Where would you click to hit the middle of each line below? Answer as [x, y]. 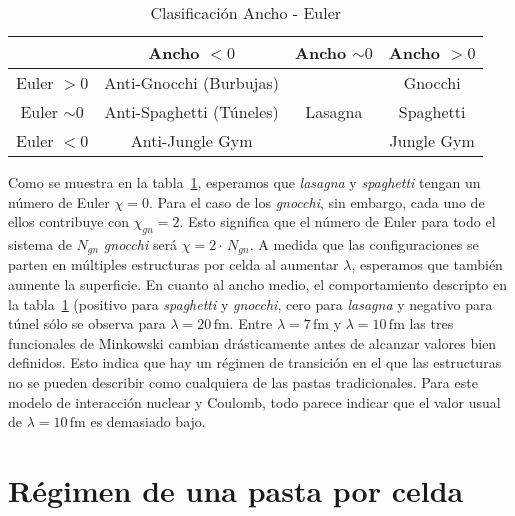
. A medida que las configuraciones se [364, 243]
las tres [431, 323]
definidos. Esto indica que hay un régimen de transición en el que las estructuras [255, 362]
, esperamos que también [427, 264]
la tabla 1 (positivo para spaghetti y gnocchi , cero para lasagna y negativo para [250, 303]
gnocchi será [140, 243]
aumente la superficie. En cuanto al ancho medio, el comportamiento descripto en [257, 284]
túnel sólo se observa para [87, 323]
